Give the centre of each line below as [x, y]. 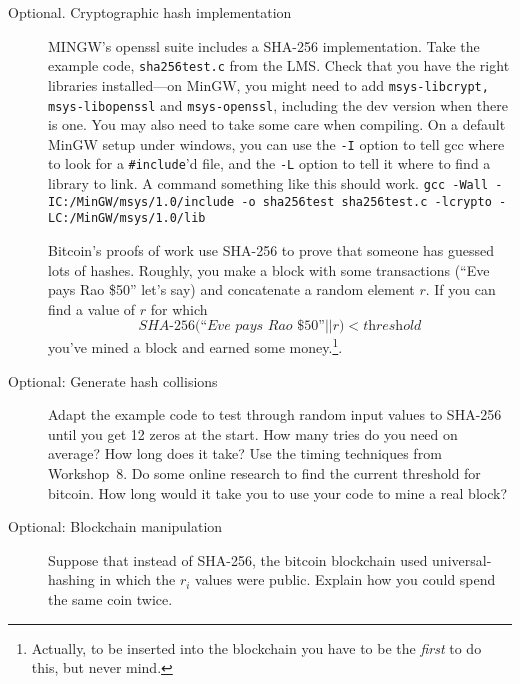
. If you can [460, 289]
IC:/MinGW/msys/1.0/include [141, 201]
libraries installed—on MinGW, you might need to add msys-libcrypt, [268, 84]
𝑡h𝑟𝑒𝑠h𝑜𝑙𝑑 [392, 326]
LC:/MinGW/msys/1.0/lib [127, 218]
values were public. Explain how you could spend [345, 579]
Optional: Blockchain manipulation [115, 526]
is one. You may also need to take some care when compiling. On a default [277, 124]
